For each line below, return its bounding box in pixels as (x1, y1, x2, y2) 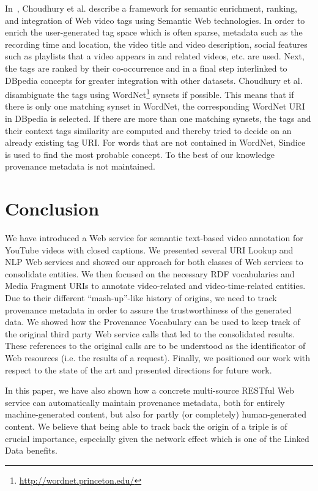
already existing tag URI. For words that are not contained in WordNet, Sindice (5, 136, 306, 149)
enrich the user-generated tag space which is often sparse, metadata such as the (5, 26, 303, 39)
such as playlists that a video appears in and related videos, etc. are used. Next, (5, 50, 305, 62)
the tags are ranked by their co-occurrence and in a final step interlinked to (5, 61, 287, 74)
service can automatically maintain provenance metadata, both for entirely (5, 395, 285, 408)
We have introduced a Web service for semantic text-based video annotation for (5, 231, 303, 244)
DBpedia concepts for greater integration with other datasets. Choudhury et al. (5, 73, 303, 86)
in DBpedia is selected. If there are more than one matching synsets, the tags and (5, 112, 311, 124)
